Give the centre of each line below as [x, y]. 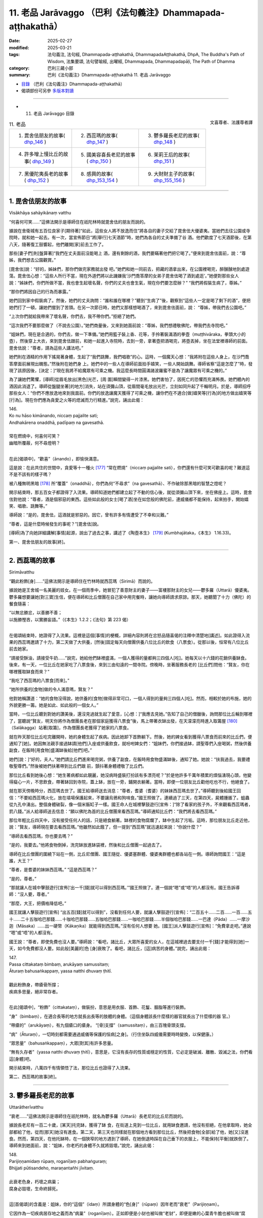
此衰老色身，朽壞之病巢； [35, 1182]
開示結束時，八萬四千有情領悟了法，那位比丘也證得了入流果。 [71, 1068]
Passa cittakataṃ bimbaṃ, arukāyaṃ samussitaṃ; [59, 964]
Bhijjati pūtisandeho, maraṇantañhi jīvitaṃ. [52, 1168]
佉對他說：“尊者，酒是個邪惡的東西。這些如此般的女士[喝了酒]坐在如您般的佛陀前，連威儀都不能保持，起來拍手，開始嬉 [129, 499]
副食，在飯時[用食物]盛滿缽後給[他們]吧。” [50, 750]
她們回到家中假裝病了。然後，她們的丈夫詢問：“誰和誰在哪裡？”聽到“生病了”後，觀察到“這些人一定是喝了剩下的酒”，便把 [130, 301]
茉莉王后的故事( [172, 154]
